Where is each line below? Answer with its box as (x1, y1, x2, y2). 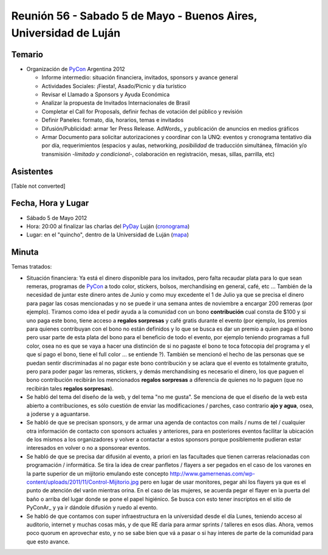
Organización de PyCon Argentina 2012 (26, 65, 126, 72)
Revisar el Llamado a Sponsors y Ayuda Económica (41, 91, 170, 98)
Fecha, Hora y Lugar (11, 198, 89, 209)
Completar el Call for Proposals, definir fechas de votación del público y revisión (41, 108, 243, 115)
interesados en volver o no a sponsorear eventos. (26, 444, 151, 452)
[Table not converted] (11, 182, 66, 190)
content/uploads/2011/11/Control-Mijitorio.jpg (26, 478, 139, 486)
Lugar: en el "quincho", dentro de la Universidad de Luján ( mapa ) (26, 231, 190, 238)
